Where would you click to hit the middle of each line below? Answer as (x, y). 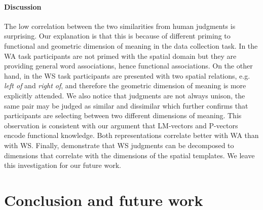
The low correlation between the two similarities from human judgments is (120, 26)
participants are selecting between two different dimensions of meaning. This (123, 115)
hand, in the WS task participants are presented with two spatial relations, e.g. (127, 75)
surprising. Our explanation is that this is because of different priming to (117, 36)
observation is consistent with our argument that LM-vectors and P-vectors (121, 125)
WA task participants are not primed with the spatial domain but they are (120, 56)
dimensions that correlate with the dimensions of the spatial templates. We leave (129, 155)
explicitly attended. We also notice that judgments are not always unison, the (125, 95)
